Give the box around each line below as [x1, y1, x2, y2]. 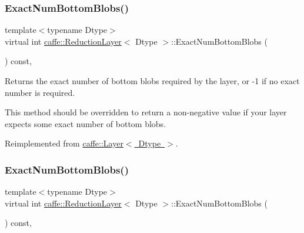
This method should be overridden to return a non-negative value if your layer [5, 106, 287, 118]
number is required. [5, 86, 75, 98]
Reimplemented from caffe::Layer [5, 137, 123, 149]
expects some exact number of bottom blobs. [5, 117, 166, 129]
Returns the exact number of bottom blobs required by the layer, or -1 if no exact [5, 75, 300, 86]
